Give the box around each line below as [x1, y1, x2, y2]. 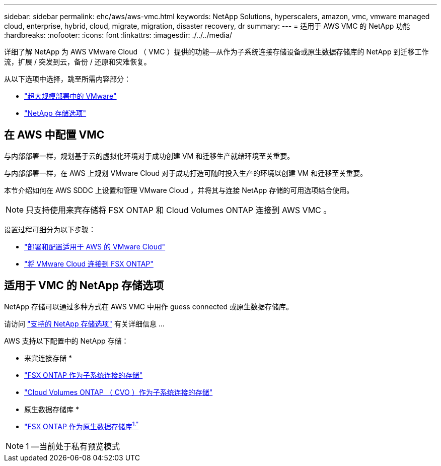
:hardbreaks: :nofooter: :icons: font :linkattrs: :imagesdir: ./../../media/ [4, 31, 232, 39]
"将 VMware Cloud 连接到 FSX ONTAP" [24, 259, 154, 268]
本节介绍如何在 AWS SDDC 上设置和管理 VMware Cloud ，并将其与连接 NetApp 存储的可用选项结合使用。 [4, 185, 354, 194]
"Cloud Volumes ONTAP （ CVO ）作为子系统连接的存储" [24, 387, 213, 396]
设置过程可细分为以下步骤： [4, 225, 96, 234]
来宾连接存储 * [24, 353, 72, 362]
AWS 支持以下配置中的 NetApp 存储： [4, 336, 129, 345]
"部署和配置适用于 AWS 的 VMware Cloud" [24, 242, 166, 251]
